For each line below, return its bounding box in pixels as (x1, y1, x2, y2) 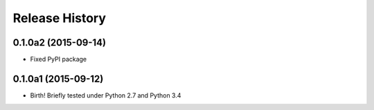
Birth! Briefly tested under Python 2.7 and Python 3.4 (30, 91, 181, 100)
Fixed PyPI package (30, 55, 87, 64)
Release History (12, 10, 107, 26)
